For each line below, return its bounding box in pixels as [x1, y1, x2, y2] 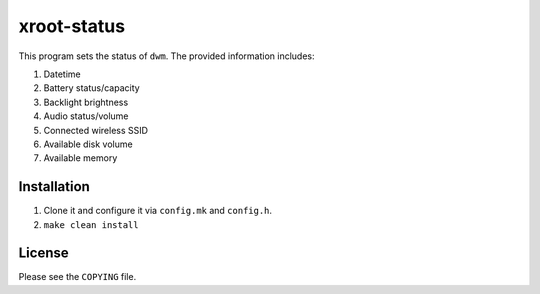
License [18, 245, 69, 262]
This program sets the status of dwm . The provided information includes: [18, 50, 315, 62]
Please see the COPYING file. [18, 271, 137, 283]
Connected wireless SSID [43, 124, 149, 136]
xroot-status [18, 15, 125, 37]
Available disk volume [43, 138, 134, 150]
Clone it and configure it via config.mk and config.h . [43, 205, 273, 217]
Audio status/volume [43, 110, 129, 122]
